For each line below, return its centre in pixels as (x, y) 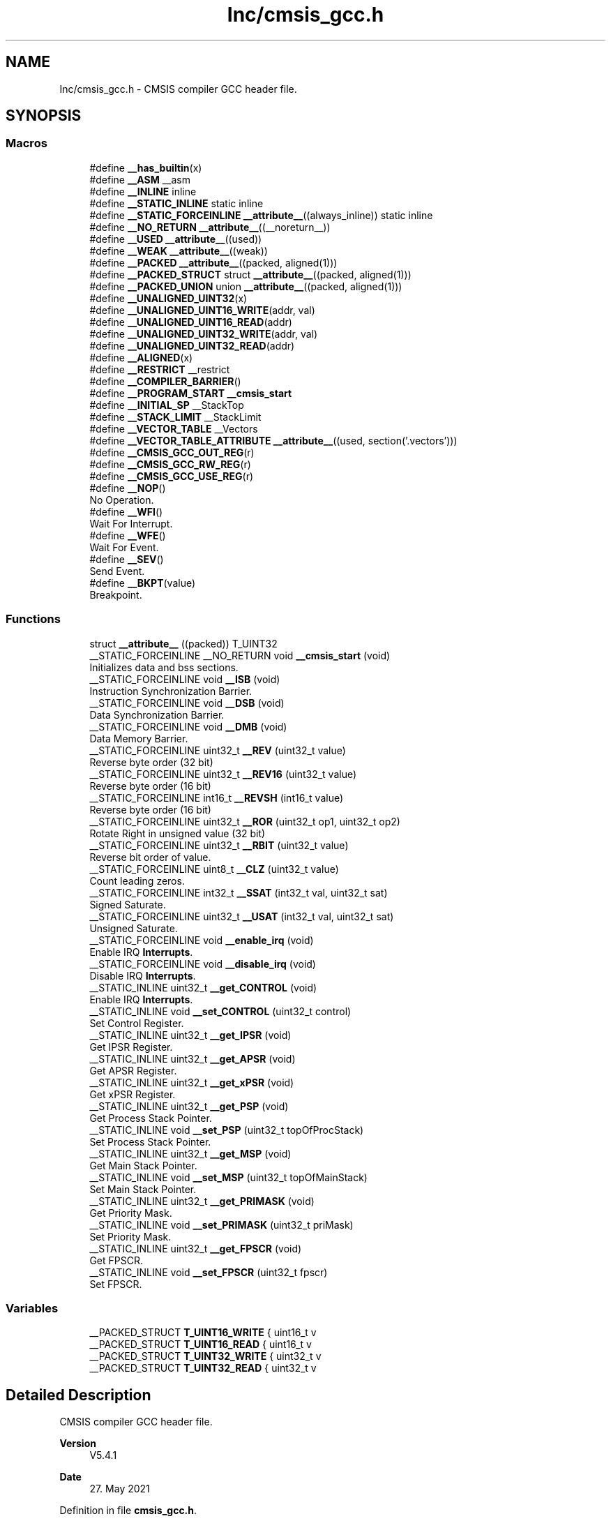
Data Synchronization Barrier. (157, 714)
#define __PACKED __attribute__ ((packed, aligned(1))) (213, 262)
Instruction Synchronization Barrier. (171, 691)
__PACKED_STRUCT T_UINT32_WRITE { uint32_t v (205, 1356)
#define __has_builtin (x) (146, 167)
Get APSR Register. (133, 1070)
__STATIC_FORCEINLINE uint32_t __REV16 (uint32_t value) (223, 774)
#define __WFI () (126, 511)
